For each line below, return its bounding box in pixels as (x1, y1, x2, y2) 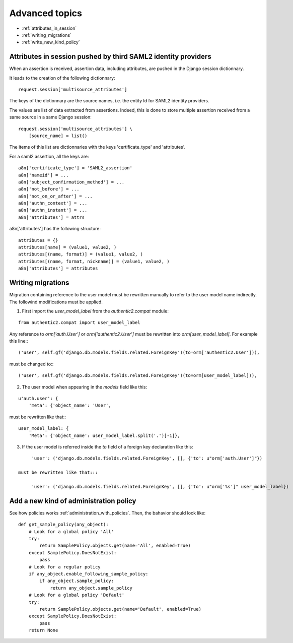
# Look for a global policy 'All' (28, 529, 114, 534)
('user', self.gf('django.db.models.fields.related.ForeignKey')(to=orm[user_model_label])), (18, 373, 257, 378)
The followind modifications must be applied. (9, 299, 103, 305)
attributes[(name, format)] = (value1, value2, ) (18, 251, 143, 257)
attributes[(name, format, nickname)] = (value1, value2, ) (18, 259, 170, 264)
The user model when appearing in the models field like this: (22, 383, 148, 390)
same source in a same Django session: (9, 114, 92, 120)
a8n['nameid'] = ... (18, 172, 69, 178)
